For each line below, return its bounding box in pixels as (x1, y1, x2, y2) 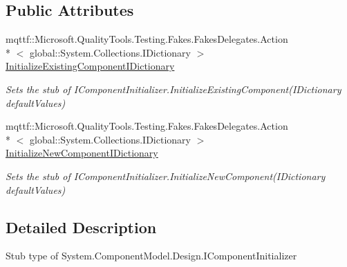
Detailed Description (6, 216, 157, 237)
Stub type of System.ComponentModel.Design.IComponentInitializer (6, 248, 297, 263)
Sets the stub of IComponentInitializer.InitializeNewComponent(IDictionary (6, 168, 326, 183)
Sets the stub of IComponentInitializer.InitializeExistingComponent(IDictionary (6, 81, 341, 96)
